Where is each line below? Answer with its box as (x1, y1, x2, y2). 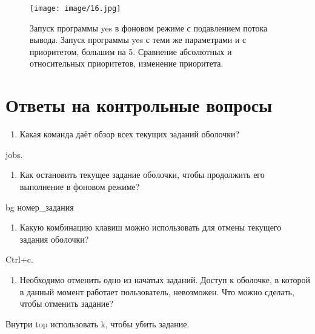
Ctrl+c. (5, 253, 33, 266)
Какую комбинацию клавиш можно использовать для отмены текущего (19, 221, 282, 234)
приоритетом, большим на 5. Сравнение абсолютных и (30, 45, 232, 57)
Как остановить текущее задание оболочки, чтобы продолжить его (19, 168, 265, 181)
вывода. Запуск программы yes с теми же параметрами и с (30, 33, 247, 46)
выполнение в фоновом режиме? (19, 180, 140, 192)
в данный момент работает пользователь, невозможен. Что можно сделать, (19, 285, 294, 298)
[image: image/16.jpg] (30, 4, 121, 13)
